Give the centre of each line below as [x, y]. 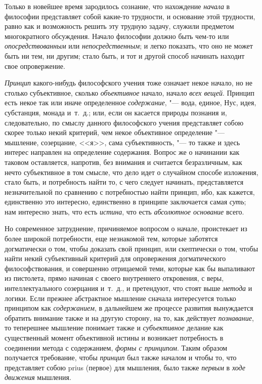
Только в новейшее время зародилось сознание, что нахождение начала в [117, 6]
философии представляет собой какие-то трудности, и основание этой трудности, [130, 16]
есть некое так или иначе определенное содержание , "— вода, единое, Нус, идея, [130, 102]
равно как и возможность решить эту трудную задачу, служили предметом [119, 26]
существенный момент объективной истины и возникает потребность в [114, 337]
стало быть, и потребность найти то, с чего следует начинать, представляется [124, 182]
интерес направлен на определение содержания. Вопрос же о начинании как [122, 152]
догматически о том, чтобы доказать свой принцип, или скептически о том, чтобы [132, 248]
